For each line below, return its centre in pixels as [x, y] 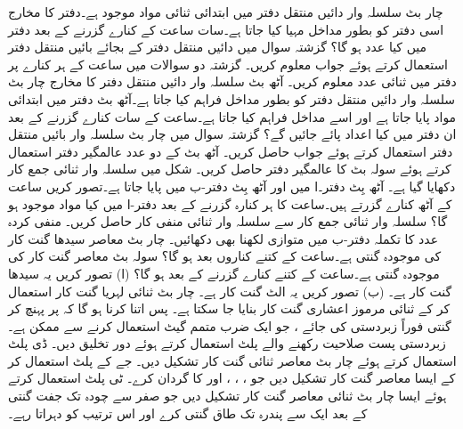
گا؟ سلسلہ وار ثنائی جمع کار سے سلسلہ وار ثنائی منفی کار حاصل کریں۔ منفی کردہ [228, 221]
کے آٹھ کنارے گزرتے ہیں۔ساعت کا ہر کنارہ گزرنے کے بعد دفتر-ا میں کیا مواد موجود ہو [230, 203]
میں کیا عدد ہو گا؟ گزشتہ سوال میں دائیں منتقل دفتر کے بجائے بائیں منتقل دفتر [218, 47]
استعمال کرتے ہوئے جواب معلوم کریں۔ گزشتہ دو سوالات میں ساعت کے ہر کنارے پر [228, 64]
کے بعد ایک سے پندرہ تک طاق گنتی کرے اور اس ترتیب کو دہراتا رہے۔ [188, 413]
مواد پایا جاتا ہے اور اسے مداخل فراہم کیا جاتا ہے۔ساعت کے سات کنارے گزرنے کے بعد [232, 116]
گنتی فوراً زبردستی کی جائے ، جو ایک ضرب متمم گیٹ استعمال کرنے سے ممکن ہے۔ [230, 325]
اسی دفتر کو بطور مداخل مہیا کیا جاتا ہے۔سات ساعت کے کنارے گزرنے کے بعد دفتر [226, 29]
